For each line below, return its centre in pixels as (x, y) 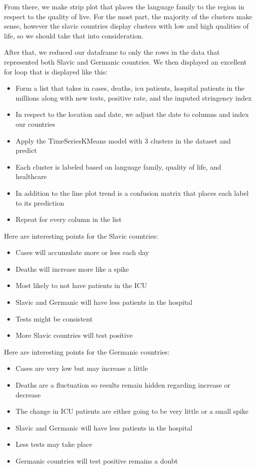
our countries (35, 124)
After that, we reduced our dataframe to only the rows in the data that (112, 52)
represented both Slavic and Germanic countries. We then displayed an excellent (126, 61)
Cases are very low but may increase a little (82, 368)
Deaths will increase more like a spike (72, 269)
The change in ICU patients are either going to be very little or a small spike (132, 411)
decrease (28, 394)
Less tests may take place (54, 444)
